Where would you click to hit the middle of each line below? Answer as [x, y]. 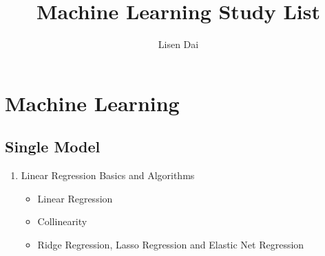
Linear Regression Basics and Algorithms [108, 175]
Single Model [53, 147]
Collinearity [62, 221]
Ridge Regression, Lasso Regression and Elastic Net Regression [171, 244]
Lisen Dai [178, 44]
